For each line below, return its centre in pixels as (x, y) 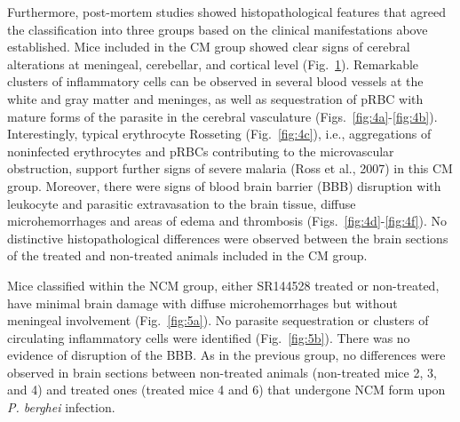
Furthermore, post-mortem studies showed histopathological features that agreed (227, 12)
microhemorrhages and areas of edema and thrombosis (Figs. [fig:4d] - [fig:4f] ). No (227, 221)
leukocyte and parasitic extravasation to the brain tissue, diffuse (182, 203)
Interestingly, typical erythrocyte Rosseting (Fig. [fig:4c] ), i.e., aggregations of (219, 134)
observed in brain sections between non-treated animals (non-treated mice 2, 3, (222, 372)
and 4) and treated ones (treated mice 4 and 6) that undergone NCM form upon (226, 390)
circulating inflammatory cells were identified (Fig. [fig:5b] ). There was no (209, 337)
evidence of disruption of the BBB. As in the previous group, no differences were (226, 355)
